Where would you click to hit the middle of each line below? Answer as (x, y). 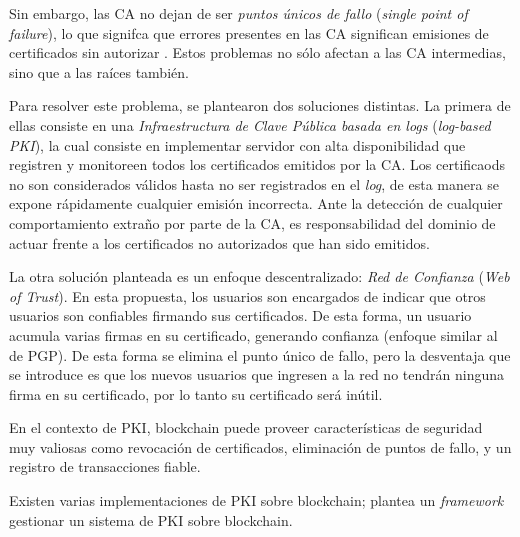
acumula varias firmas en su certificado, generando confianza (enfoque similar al (253, 334)
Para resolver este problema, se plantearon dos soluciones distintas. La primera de (260, 105)
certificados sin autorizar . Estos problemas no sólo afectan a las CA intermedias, (257, 52)
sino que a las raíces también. (99, 71)
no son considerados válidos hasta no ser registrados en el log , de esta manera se (254, 183)
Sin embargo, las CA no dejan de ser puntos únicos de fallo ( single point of (238, 13)
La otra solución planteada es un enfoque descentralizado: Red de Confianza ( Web (259, 276)
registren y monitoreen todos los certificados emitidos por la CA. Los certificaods (257, 164)
